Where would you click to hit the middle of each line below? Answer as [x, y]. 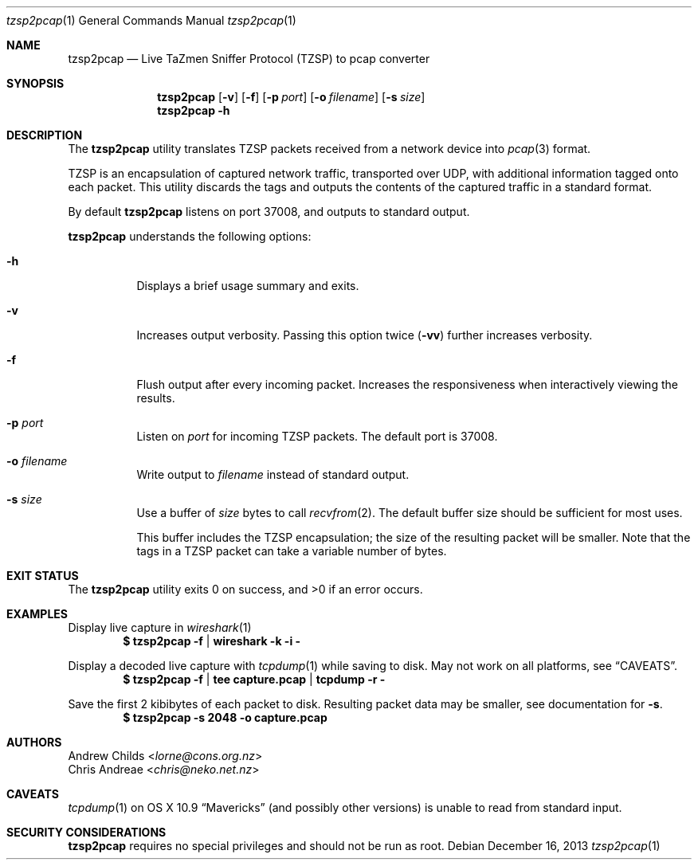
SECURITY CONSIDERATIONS [86, 832]
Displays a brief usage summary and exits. [248, 286]
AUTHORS [34, 742]
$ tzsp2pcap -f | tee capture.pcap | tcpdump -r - [254, 679]
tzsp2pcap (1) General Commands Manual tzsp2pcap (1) [151, 20]
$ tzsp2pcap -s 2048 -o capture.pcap [225, 717]
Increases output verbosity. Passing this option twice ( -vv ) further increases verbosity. [365, 335]
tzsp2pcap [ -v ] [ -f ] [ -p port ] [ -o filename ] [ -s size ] [291, 97]
